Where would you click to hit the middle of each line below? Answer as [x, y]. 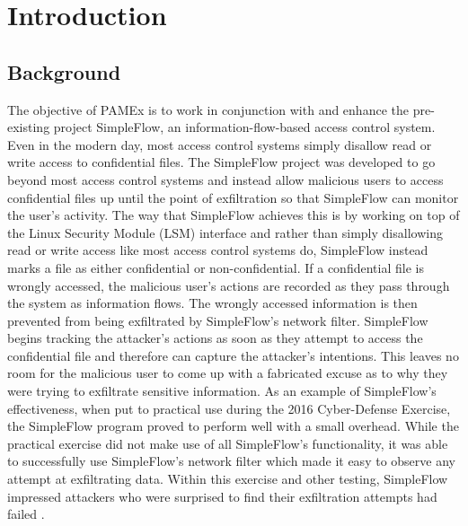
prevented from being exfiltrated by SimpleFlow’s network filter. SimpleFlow [218, 320]
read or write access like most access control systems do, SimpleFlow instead [218, 250]
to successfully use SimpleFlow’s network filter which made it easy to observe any [231, 461]
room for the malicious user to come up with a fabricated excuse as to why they [228, 373]
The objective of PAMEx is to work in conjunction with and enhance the [208, 109]
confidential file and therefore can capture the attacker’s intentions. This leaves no [233, 355]
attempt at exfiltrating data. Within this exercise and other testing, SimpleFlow [228, 479]
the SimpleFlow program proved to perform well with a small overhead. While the [233, 426]
